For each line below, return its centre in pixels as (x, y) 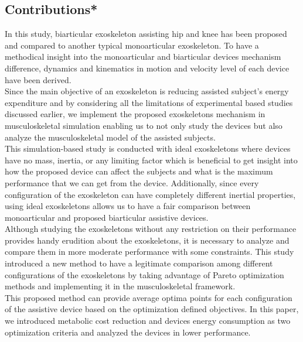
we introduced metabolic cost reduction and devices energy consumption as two (148, 321)
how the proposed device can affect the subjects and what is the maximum (139, 171)
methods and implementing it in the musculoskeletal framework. (120, 286)
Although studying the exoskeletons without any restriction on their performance (151, 229)
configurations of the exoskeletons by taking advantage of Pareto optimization (144, 274)
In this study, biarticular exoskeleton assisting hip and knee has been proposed (146, 34)
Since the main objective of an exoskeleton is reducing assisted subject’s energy (147, 91)
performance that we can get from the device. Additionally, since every (132, 182)
